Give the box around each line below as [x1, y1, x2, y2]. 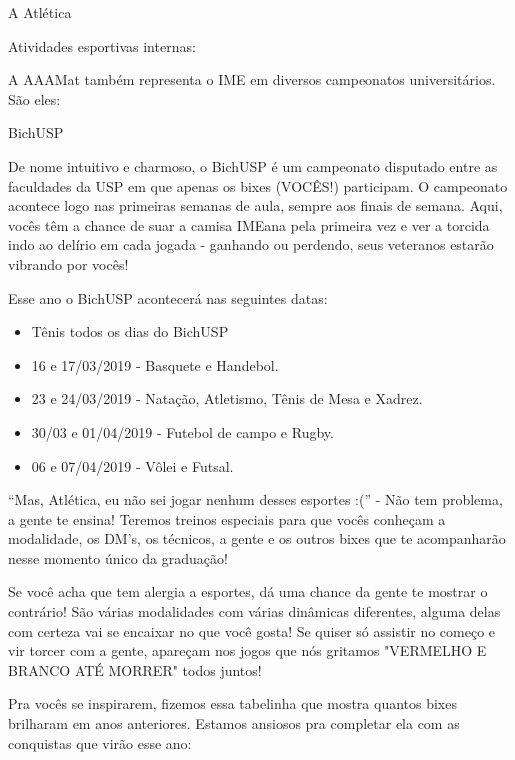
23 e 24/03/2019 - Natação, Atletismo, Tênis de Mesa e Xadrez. [31, 388, 423, 409]
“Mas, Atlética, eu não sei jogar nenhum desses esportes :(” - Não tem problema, [8, 489, 503, 510]
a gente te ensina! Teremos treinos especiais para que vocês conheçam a [8, 508, 446, 529]
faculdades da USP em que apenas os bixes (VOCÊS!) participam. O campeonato [8, 175, 508, 196]
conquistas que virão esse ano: [8, 732, 192, 753]
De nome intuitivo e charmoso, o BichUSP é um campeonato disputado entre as [8, 155, 498, 176]
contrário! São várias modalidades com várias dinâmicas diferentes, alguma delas [8, 601, 501, 622]
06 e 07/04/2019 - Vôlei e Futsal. [31, 455, 234, 476]
